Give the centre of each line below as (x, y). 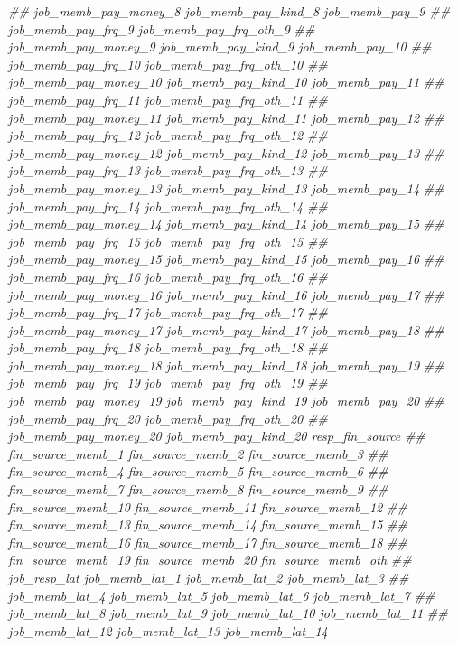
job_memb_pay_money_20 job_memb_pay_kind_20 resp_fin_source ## (217, 436)
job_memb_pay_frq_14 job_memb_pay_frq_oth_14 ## (168, 206)
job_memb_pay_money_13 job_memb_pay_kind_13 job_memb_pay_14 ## (226, 187)
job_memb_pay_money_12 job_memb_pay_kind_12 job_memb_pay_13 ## (226, 152)
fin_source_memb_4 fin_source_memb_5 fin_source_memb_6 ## (198, 471)
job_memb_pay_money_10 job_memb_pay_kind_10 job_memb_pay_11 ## (226, 82)
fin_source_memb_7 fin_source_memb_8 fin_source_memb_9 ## (198, 489)
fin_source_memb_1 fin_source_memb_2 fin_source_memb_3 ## (198, 453)
